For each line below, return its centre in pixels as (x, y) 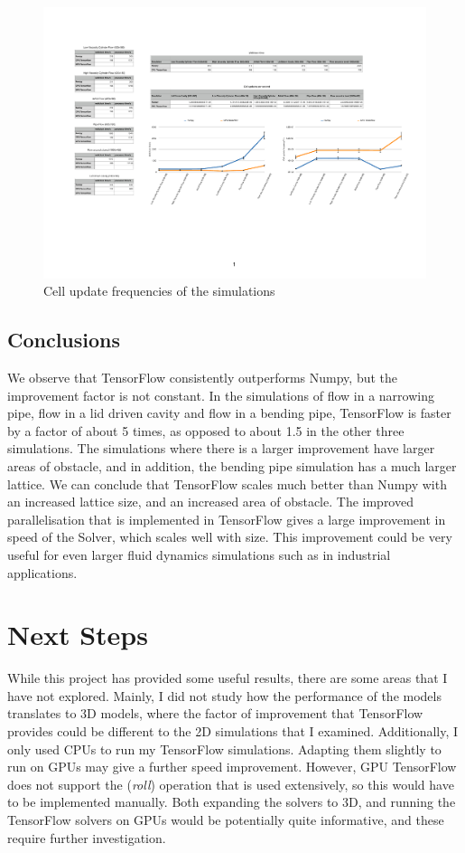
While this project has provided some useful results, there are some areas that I (228, 678)
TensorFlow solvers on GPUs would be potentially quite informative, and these (226, 820)
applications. (42, 572)
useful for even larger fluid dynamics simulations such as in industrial (199, 554)
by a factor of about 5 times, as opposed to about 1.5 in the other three (206, 430)
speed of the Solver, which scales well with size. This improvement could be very (230, 537)
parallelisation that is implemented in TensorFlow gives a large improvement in (227, 519)
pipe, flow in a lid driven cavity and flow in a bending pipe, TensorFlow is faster (229, 413)
